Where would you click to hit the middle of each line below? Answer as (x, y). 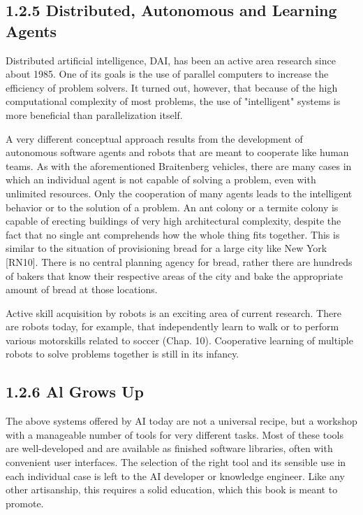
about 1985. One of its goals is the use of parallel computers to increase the (167, 74)
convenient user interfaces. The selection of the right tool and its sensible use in (176, 462)
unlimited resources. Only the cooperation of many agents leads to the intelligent (179, 193)
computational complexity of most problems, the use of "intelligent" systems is (173, 101)
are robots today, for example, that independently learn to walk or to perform (172, 326)
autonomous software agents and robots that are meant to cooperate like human (177, 152)
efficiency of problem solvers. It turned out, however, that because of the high (172, 87)
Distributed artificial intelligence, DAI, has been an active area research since (171, 60)
